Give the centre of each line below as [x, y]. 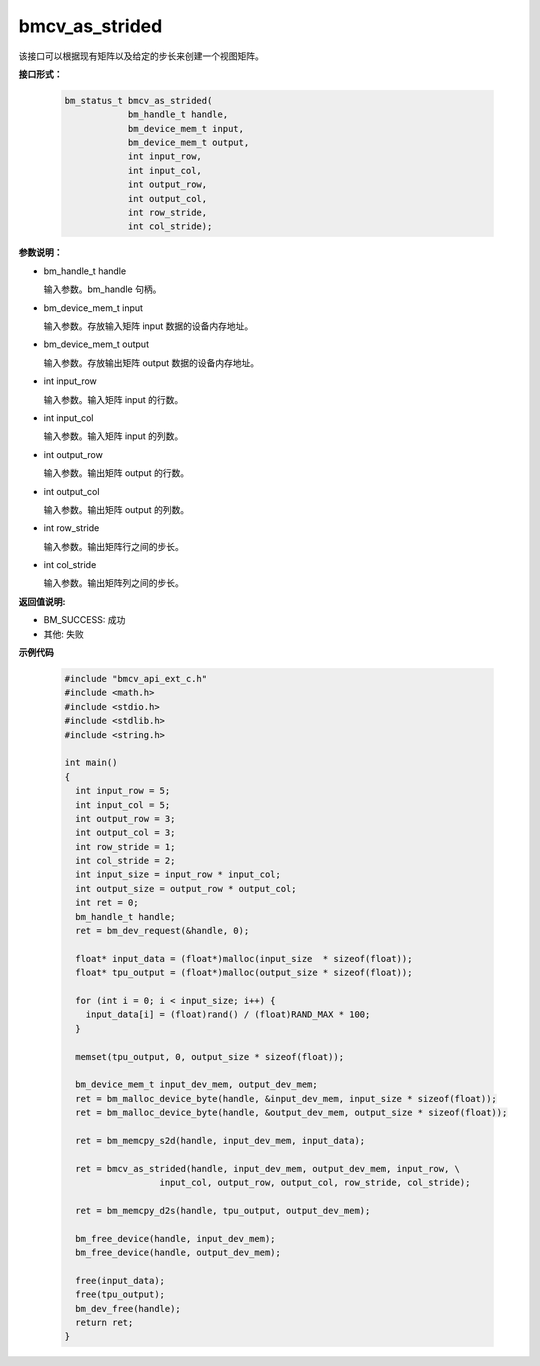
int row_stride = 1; [125, 846]
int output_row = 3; [125, 818]
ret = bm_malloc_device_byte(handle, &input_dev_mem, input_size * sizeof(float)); [286, 1098]
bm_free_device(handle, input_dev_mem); [175, 1238]
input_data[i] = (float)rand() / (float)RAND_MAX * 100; [228, 1014]
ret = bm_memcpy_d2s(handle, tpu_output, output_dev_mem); [223, 1210]
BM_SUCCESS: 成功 [84, 620]
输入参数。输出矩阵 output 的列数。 [116, 509]
